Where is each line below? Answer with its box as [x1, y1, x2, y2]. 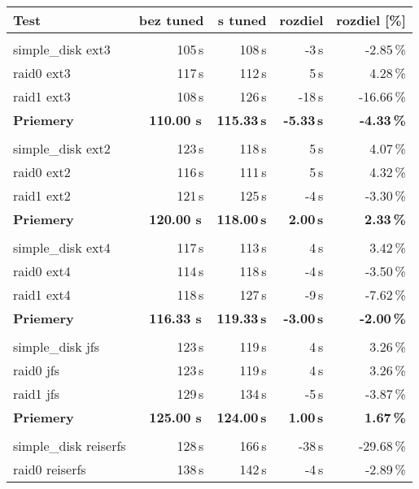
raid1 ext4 [13, 285, 71, 304]
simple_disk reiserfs [13, 436, 126, 455]
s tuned [217, 11, 267, 29]
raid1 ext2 [13, 186, 71, 205]
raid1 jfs [13, 384, 60, 403]
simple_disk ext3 [13, 40, 111, 58]
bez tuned [138, 11, 204, 29]
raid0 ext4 [13, 262, 71, 280]
